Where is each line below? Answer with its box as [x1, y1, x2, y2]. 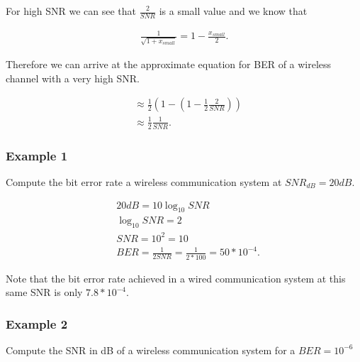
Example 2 [6, 314, 68, 332]
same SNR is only [6, 285, 83, 300]
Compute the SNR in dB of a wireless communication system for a [6, 342, 296, 357]
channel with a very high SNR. [6, 70, 140, 85]
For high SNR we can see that [6, 4, 137, 18]
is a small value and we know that [159, 4, 308, 18]
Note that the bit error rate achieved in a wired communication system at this [6, 270, 346, 285]
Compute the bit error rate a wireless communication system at [6, 174, 282, 189]
